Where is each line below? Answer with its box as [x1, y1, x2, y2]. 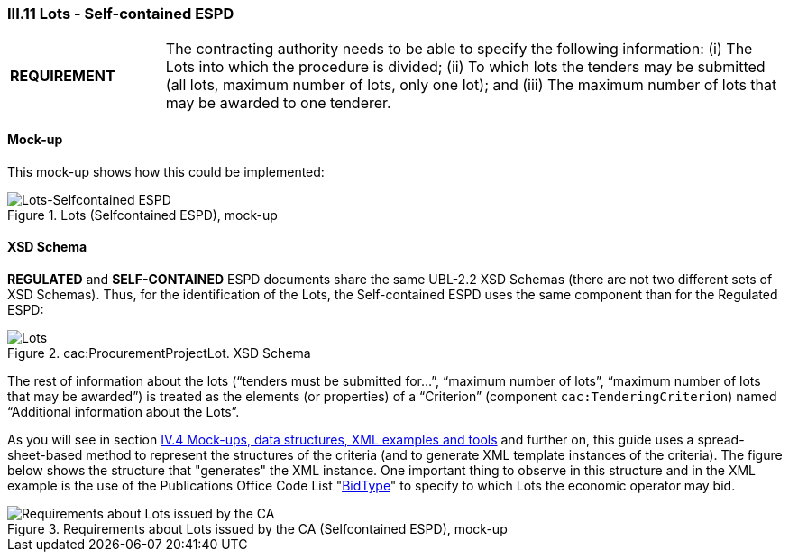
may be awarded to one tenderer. [165, 94, 391, 113]
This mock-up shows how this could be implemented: [7, 163, 325, 179]
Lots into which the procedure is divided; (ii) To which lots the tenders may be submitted [165, 58, 766, 77]
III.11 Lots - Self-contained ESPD [7, 5, 234, 23]
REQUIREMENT [10, 67, 115, 86]
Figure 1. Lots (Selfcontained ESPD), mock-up [7, 206, 278, 223]
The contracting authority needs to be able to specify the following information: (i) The [165, 40, 753, 59]
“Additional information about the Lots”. [7, 403, 240, 419]
